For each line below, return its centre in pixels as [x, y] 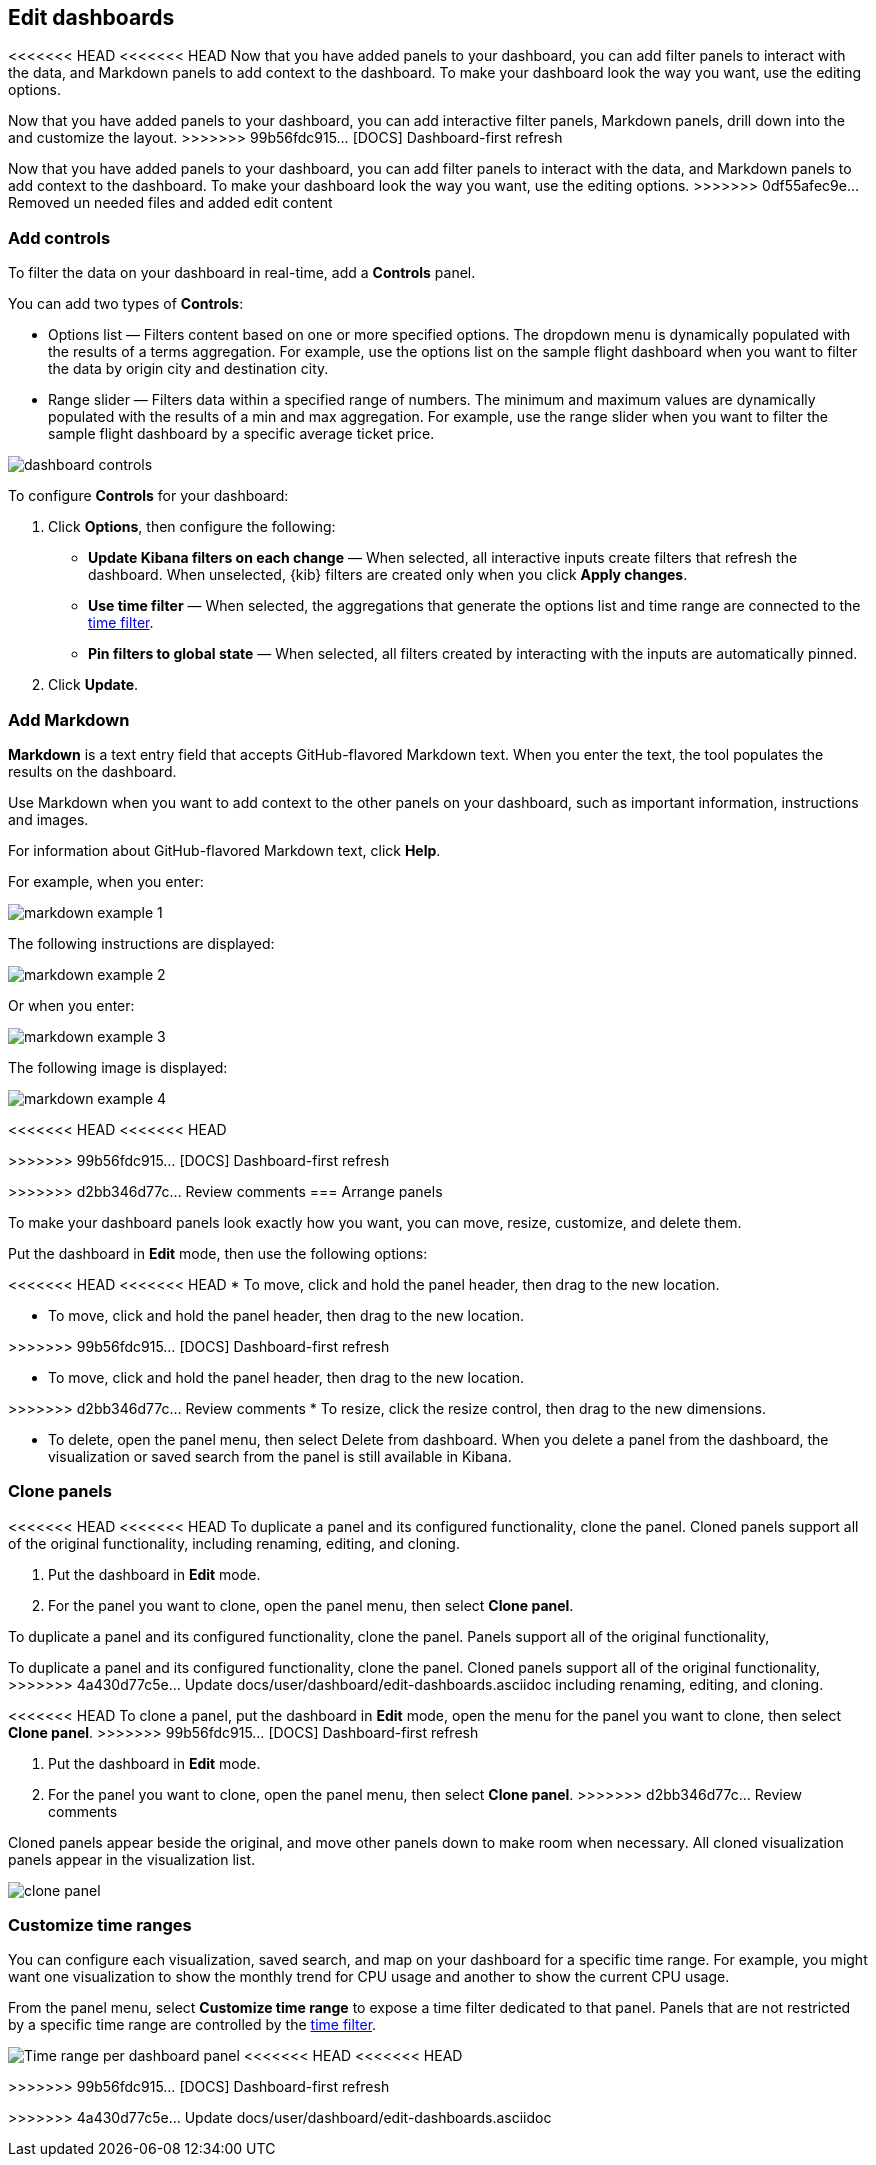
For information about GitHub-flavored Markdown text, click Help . [224, 850]
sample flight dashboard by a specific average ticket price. [241, 434]
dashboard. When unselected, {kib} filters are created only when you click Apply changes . [388, 575]
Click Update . [93, 685]
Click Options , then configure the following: [192, 527]
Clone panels [60, 1491]
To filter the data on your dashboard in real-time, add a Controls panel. [242, 273]
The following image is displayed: [118, 1067]
